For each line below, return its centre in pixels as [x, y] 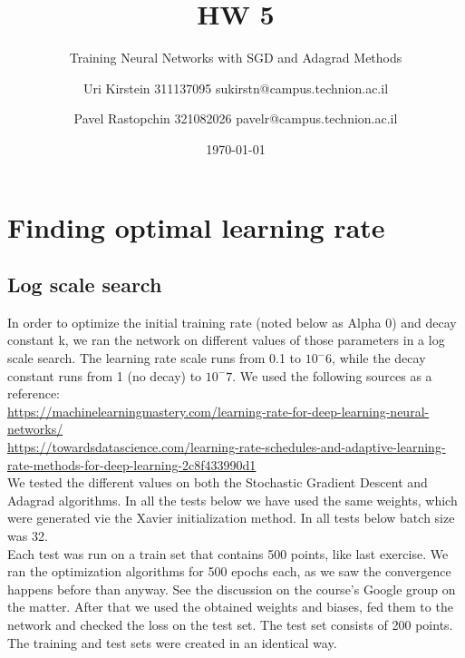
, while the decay [379, 358]
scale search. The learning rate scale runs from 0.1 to [155, 358]
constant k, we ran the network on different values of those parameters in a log [226, 340]
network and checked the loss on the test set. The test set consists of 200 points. [230, 624]
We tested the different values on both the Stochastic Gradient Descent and [218, 482]
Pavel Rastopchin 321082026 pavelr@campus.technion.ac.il [236, 118]
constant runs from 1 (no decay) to [105, 375]
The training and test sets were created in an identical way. [172, 642]
